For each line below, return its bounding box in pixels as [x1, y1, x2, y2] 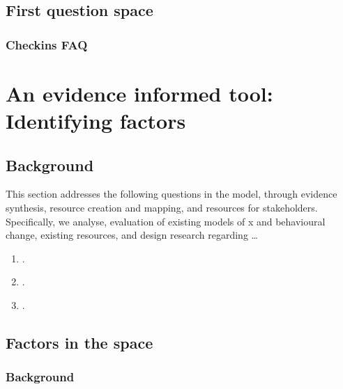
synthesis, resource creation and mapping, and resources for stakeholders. [6, 200, 318, 214]
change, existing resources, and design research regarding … [6, 228, 258, 242]
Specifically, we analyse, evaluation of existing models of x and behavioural [6, 214, 326, 228]
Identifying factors [6, 106, 186, 134]
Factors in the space [6, 331, 153, 353]
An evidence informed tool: [6, 79, 273, 107]
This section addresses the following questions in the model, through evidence [6, 186, 337, 201]
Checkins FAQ [6, 35, 88, 53]
